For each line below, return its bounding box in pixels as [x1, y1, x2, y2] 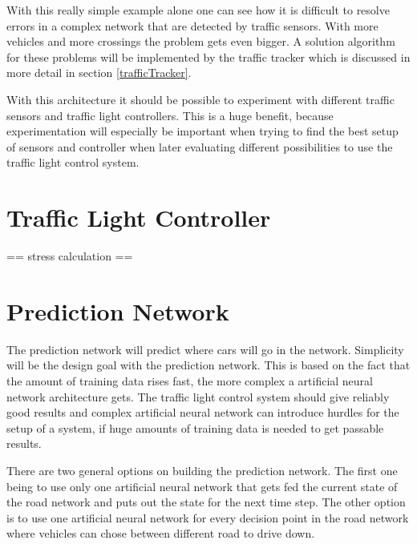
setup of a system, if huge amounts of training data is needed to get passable [6, 419, 384, 436]
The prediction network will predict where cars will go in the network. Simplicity [6, 341, 404, 357]
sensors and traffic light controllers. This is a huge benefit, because [6, 107, 334, 123]
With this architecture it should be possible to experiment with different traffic [6, 91, 395, 107]
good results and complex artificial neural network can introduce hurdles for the [6, 404, 399, 421]
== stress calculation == [6, 248, 133, 264]
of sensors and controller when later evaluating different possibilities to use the [6, 138, 393, 155]
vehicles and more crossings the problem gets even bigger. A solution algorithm [6, 33, 395, 50]
